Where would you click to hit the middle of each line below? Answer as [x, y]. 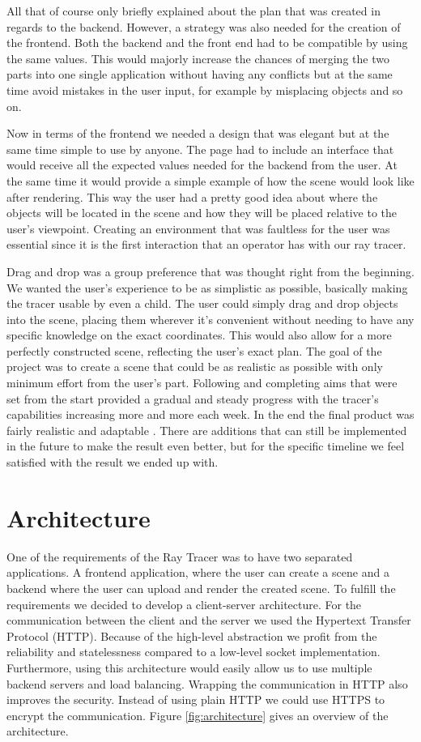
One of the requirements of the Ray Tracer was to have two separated [180, 556]
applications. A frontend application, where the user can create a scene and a [198, 572]
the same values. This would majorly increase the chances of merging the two [198, 58]
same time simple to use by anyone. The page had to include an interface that [200, 149]
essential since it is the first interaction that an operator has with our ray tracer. [206, 244]
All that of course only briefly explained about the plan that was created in [193, 11]
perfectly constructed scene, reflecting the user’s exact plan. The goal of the [194, 350]
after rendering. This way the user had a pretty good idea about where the [192, 196]
